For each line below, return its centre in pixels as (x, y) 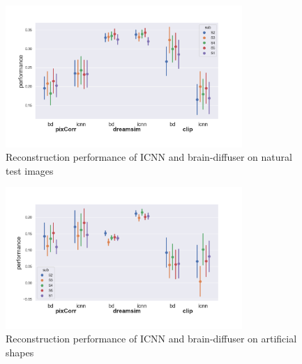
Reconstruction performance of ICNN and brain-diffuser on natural (149, 157)
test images (30, 170)
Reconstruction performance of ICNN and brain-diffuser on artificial (151, 339)
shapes (20, 352)
